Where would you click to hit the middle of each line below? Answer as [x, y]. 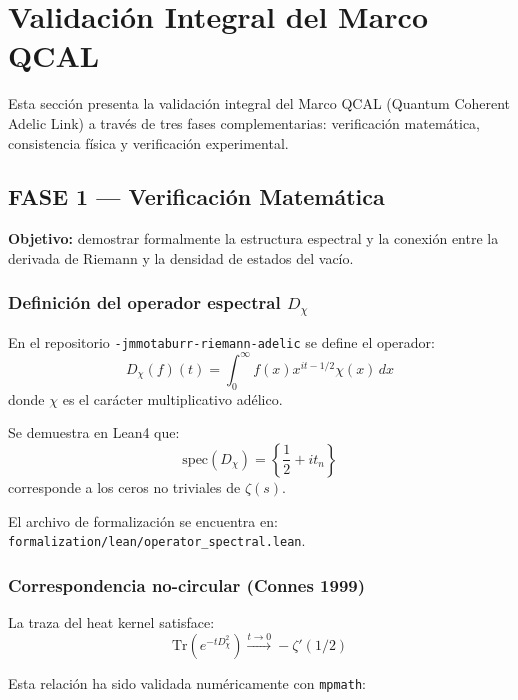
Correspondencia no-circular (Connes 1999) [187, 584]
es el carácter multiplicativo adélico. [172, 398]
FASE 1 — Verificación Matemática [196, 196]
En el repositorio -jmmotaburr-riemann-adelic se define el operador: [221, 341]
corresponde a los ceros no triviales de [124, 486]
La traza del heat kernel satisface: [111, 622]
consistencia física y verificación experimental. [148, 142]
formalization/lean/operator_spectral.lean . [157, 540]
